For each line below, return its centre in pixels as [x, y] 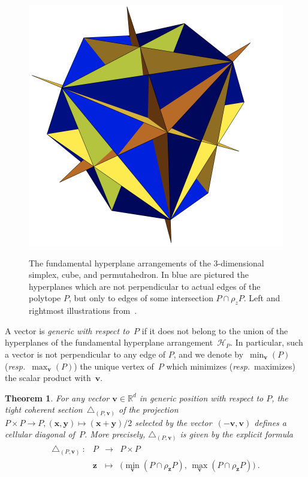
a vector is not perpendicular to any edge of [85, 354]
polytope [45, 298]
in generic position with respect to [201, 397]
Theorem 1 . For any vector [57, 397]
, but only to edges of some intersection [141, 298]
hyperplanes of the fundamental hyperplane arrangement [109, 342]
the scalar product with [48, 378]
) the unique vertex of [114, 366]
